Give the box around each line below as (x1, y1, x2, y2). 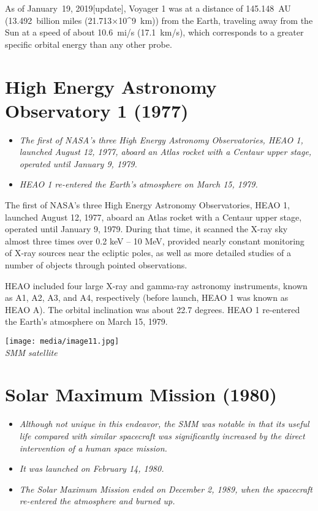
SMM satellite (5, 346, 58, 358)
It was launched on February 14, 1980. (19, 462, 164, 475)
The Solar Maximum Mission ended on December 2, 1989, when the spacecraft (19, 482, 312, 495)
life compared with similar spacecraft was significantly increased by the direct (19, 429, 305, 442)
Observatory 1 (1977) (5, 97, 189, 123)
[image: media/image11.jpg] (5, 337, 119, 346)
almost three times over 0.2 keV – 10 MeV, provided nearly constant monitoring (5, 234, 305, 247)
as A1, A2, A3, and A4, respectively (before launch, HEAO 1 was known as (5, 291, 289, 304)
